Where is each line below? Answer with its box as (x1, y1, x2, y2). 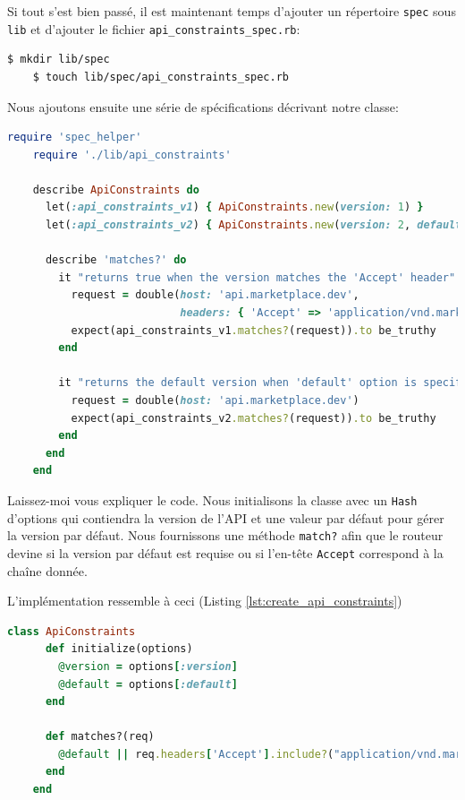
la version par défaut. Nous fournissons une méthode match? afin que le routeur (7, 526, 444, 545)
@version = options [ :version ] (58, 659, 238, 673)
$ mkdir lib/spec (7, 53, 110, 66)
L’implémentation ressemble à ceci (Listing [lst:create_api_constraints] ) (7, 591, 402, 610)
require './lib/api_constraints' (32, 148, 232, 161)
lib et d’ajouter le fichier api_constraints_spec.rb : (7, 19, 300, 38)
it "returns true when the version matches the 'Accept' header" (58, 271, 456, 284)
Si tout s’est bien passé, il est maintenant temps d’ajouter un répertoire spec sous (7, 2, 456, 20)
